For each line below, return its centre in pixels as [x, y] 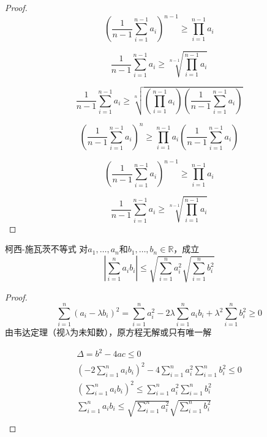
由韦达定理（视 [35, 332]
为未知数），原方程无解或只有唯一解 [141, 332]
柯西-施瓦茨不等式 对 [47, 249]
